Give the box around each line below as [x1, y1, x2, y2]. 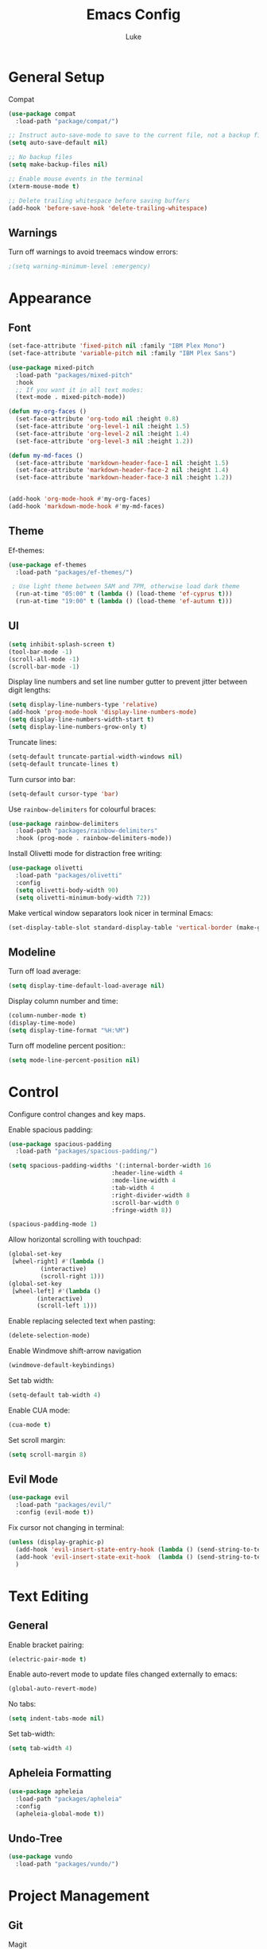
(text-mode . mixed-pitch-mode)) [15, 393, 126, 401]
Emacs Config [86, 6, 181, 24]
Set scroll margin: [8, 1435, 66, 1444]
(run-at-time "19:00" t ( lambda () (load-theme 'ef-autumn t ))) [15, 598, 233, 606]
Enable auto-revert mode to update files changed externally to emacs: [8, 1669, 238, 1679]
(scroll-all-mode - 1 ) [8, 655, 80, 663]
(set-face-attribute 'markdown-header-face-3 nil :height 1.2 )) [15, 474, 233, 482]
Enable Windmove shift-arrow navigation [8, 1346, 141, 1356]
